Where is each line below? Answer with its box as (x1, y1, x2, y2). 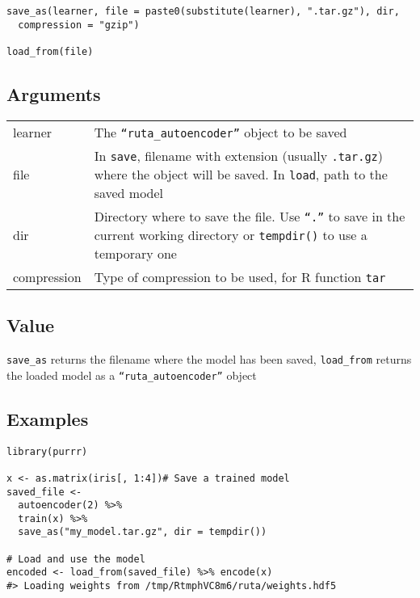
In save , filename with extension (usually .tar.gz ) (94, 145, 384, 165)
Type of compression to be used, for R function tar (94, 267, 386, 286)
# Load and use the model (6, 553, 145, 565)
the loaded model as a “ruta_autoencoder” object (6, 366, 257, 383)
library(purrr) (6, 445, 88, 457)
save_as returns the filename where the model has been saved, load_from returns (6, 351, 412, 368)
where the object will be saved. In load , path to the (94, 164, 388, 183)
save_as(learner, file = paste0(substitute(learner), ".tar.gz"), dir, (6, 6, 400, 17)
